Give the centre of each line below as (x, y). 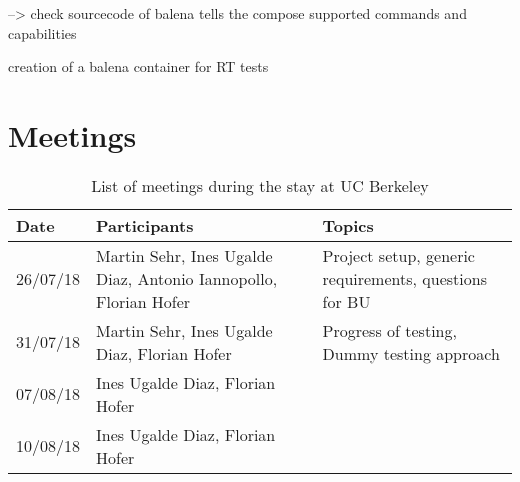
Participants (145, 225)
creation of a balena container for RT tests (138, 66)
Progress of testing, (389, 330)
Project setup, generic (398, 255)
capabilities (42, 32)
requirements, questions (404, 278)
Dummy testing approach (411, 353)
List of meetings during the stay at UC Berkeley (260, 185)
